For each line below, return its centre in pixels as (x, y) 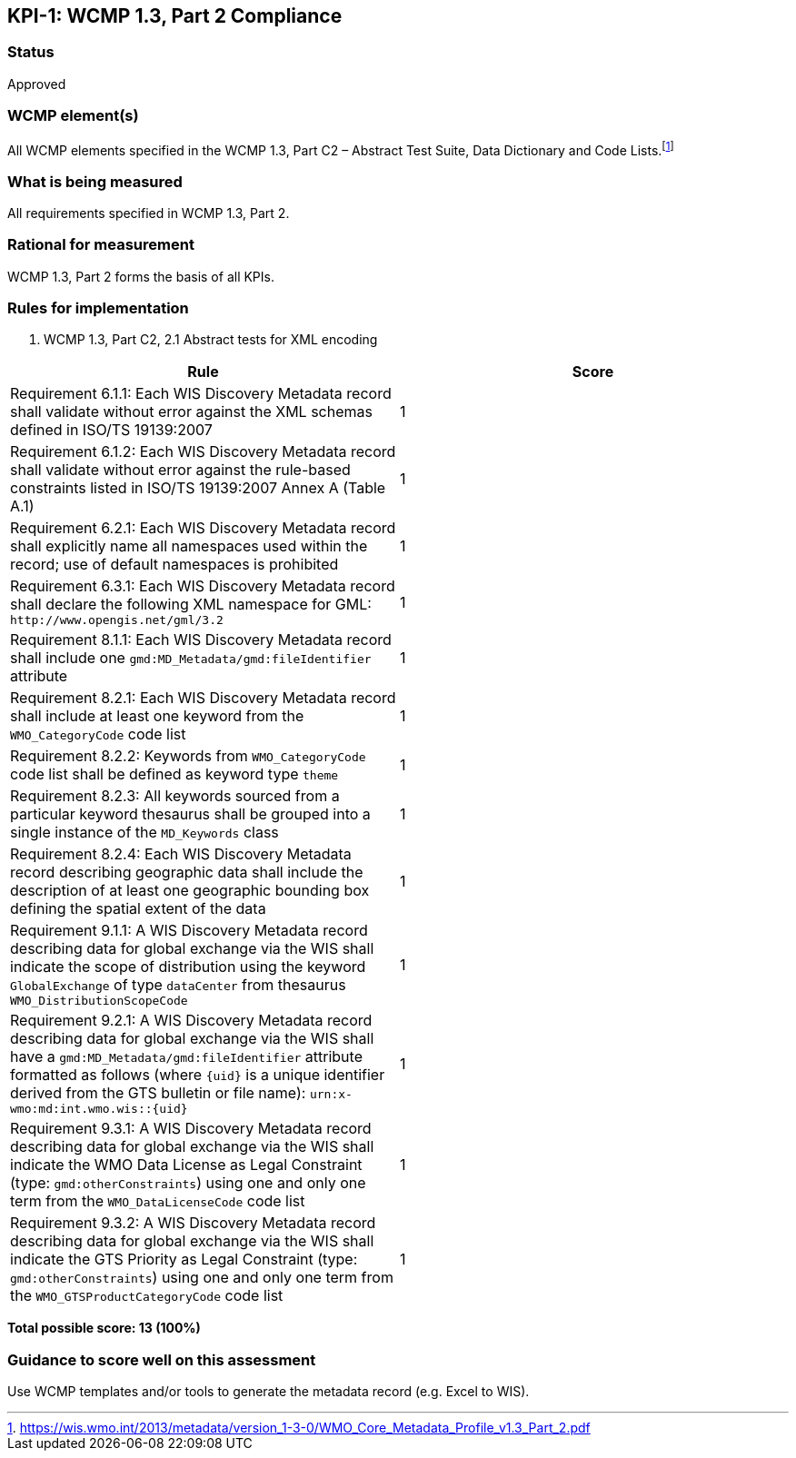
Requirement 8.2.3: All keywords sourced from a (175, 796)
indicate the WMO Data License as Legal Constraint (186, 1165)
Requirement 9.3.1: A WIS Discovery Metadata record (191, 1129)
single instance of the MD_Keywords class (144, 833)
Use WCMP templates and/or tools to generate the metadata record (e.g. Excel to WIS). (269, 1392)
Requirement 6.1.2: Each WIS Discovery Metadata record (203, 452)
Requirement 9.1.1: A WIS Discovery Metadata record (189, 931)
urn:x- (331, 1095)
